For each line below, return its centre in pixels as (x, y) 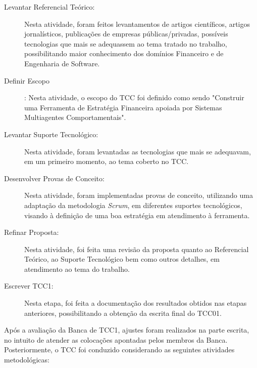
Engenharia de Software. (62, 63)
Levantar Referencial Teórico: (49, 7)
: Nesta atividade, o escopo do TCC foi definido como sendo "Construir (134, 97)
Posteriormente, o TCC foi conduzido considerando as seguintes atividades (119, 350)
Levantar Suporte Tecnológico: (51, 134)
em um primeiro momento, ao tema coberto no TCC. (107, 161)
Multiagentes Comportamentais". (75, 117)
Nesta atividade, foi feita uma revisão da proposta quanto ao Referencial (137, 249)
